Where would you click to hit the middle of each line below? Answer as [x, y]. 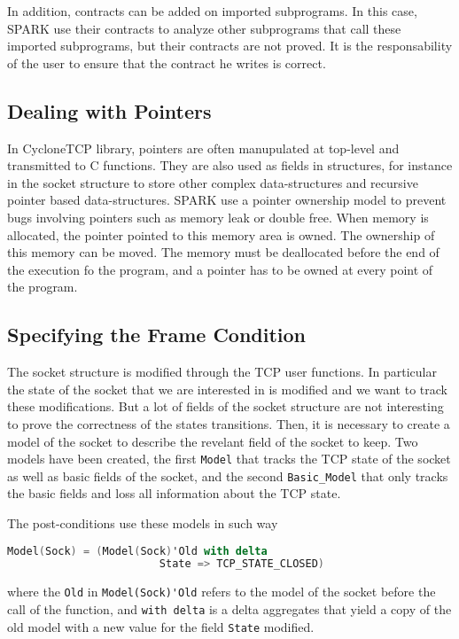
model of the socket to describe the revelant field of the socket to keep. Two [213, 441]
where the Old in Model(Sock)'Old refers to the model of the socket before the [222, 592]
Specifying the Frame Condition [157, 335]
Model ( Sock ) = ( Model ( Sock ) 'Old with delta [137, 551]
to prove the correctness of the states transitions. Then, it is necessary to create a [229, 423]
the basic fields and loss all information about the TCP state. [174, 493]
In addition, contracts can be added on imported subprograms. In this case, [212, 11]
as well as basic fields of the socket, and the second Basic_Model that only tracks [228, 475]
